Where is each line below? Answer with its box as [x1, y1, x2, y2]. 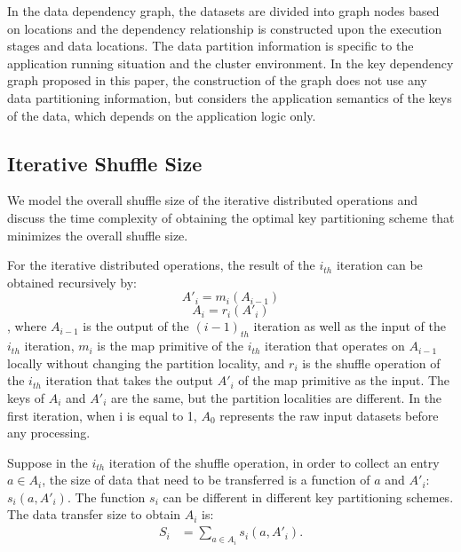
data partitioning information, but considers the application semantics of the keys [7, 88, 452, 106]
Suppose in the [7, 453, 88, 471]
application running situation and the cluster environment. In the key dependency [7, 53, 454, 72]
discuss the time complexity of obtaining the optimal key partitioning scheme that [7, 208, 455, 226]
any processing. [7, 423, 91, 442]
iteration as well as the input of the [253, 317, 446, 335]
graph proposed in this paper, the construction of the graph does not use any [7, 71, 427, 90]
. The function [67, 487, 146, 506]
